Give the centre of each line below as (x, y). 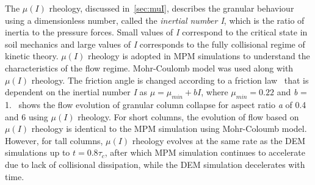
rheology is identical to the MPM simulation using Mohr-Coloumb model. (169, 129)
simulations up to (38, 152)
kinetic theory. (32, 56)
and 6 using (27, 116)
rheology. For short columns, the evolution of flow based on (188, 116)
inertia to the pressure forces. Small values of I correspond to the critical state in (156, 32)
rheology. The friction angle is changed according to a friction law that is (170, 80)
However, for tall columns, (54, 140)
